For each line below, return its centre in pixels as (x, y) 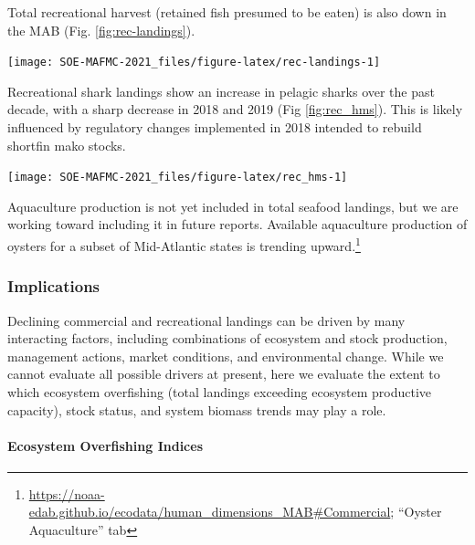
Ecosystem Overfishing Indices (105, 445)
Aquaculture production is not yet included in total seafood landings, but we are (233, 206)
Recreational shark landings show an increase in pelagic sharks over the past (221, 91)
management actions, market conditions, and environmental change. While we (226, 356)
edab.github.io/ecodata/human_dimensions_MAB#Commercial (210, 512)
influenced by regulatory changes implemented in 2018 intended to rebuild (215, 127)
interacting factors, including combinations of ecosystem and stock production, (227, 338)
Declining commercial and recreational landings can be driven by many (206, 320)
